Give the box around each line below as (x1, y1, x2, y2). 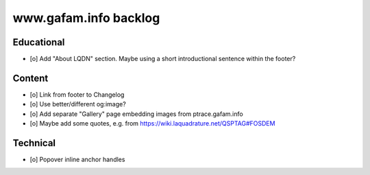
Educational (12, 36, 65, 48)
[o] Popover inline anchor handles (29, 155, 125, 164)
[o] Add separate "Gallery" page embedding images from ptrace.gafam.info (29, 110, 243, 118)
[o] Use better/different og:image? (29, 100, 126, 108)
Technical (12, 137, 56, 149)
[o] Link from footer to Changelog (29, 90, 125, 99)
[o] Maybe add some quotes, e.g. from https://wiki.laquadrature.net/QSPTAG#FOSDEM (29, 119, 275, 128)
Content (12, 72, 49, 84)
